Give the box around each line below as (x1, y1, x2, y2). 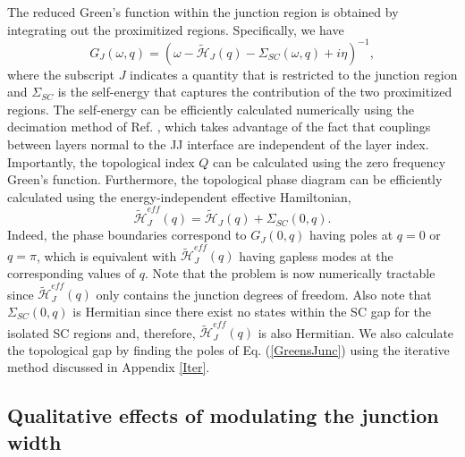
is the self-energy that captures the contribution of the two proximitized (57, 82, 452, 101)
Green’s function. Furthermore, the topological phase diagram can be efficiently (7, 170, 443, 189)
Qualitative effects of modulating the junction (7, 402, 439, 429)
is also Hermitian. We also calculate (258, 323, 454, 342)
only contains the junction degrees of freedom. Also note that (96, 284, 432, 303)
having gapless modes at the (239, 246, 393, 265)
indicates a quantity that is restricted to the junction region (130, 64, 458, 83)
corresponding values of (7, 264, 135, 283)
